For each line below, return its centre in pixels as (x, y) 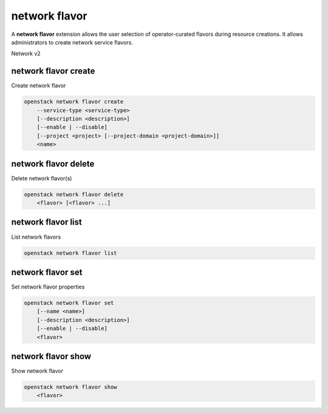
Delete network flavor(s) (42, 178)
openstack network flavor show (71, 387)
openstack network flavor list (71, 253)
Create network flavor (39, 86)
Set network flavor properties (48, 287)
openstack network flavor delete (74, 194)
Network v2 (26, 54)
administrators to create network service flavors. (72, 42)
